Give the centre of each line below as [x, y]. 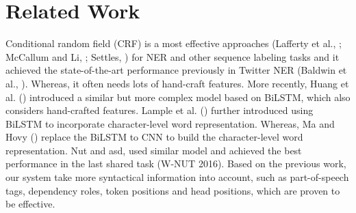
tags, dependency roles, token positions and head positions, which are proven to [173, 190]
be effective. [30, 204]
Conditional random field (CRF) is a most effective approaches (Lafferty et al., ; [174, 43]
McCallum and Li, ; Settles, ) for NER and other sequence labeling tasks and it [173, 56]
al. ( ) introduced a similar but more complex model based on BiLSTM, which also [178, 97]
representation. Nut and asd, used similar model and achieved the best [154, 150]
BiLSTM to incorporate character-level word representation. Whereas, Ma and [170, 123]
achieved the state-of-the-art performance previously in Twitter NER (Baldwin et [176, 70]
